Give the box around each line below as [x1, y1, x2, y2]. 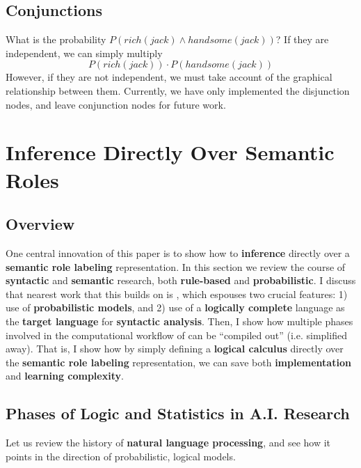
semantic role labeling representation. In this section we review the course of [6, 259, 346, 274]
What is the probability [6, 32, 106, 47]
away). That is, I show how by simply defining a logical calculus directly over [6, 341, 344, 356]
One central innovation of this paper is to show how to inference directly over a [6, 245, 350, 260]
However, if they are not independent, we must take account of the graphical [6, 70, 332, 84]
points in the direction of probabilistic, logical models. [6, 448, 236, 463]
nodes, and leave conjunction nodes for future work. [6, 97, 226, 111]
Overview [6, 213, 75, 235]
